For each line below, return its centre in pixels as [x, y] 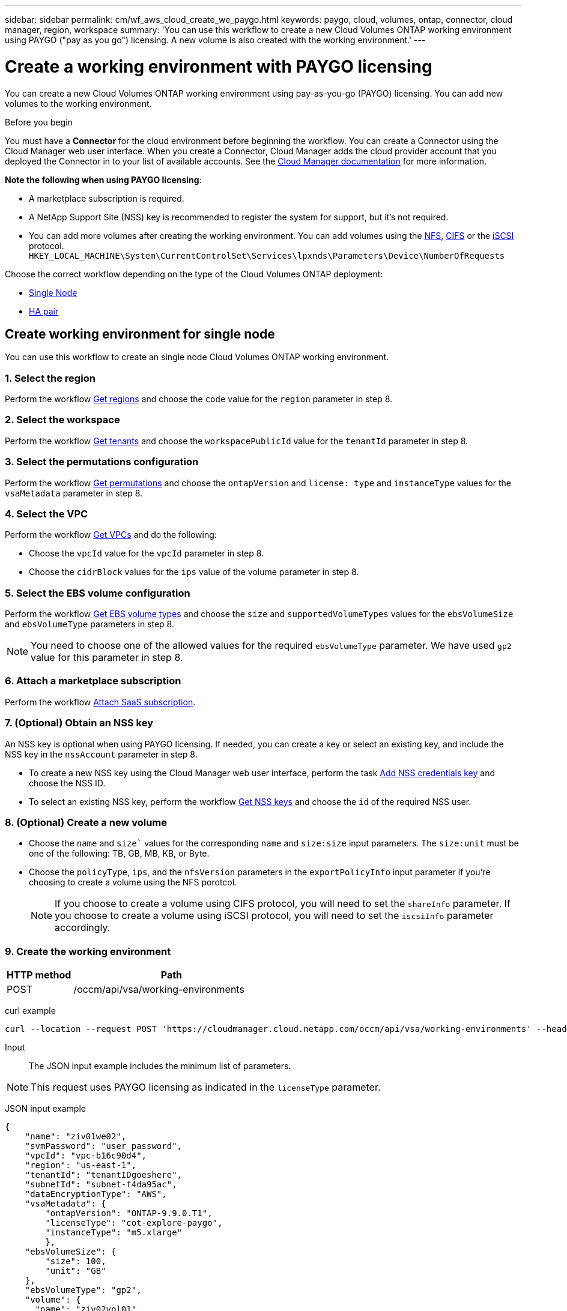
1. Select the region [50, 378]
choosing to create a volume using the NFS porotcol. [133, 882]
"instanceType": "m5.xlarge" [114, 1233]
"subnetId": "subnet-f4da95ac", [101, 1185]
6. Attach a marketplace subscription [93, 681]
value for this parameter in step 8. [107, 658]
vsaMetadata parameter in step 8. [74, 493]
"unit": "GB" [76, 1271]
